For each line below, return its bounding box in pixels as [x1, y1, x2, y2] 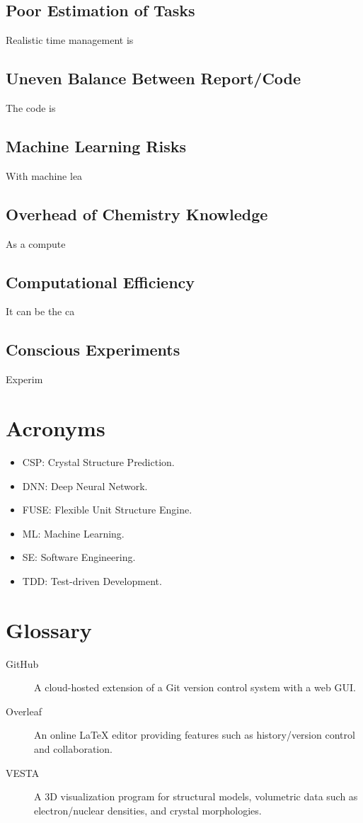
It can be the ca [6, 304, 75, 319]
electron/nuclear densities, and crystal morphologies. [34, 802, 262, 817]
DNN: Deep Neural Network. [22, 478, 148, 493]
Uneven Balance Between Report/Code [6, 67, 301, 89]
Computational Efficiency [6, 271, 195, 293]
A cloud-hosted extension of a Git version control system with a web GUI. [34, 680, 356, 695]
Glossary [6, 615, 92, 644]
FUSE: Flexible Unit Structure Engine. [22, 502, 192, 517]
